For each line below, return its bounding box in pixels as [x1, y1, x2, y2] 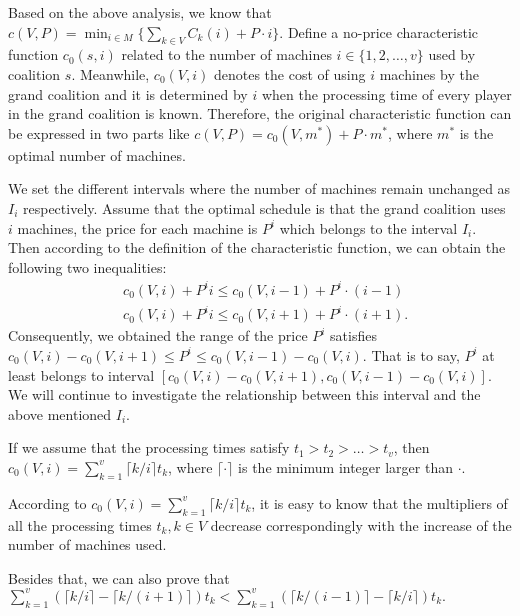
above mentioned [8, 403, 112, 424]
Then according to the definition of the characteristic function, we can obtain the [8, 237, 506, 258]
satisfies [330, 325, 377, 346]
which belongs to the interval [279, 217, 458, 238]
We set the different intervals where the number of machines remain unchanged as [8, 178, 511, 199]
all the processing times [8, 514, 152, 535]
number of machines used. [8, 534, 167, 555]
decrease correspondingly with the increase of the [210, 514, 512, 535]
